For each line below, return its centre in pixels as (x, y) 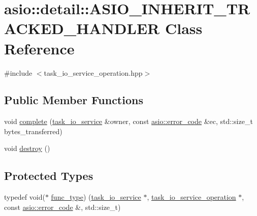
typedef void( (25, 197)
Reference (39, 48)
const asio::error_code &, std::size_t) (62, 207)
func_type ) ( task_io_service (96, 197)
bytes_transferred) (33, 131)
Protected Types (49, 176)
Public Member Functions (74, 100)
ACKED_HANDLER (82, 28)
